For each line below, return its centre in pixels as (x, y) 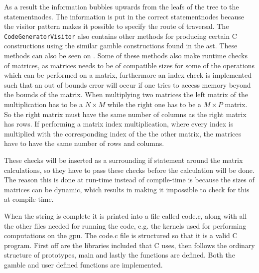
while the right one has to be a (154, 104)
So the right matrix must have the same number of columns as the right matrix (125, 114)
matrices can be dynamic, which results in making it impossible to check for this (127, 189)
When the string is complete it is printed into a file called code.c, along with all (126, 215)
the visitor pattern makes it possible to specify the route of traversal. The (117, 26)
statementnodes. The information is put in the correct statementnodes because (124, 16)
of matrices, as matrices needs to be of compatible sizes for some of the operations (129, 65)
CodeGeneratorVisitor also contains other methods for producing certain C (121, 36)
